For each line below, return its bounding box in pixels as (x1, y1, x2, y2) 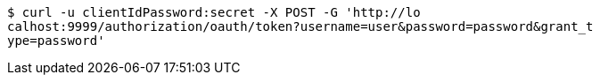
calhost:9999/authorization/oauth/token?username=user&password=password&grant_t (7, 19, 594, 34)
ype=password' (7, 34, 105, 48)
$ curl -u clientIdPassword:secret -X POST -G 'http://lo (7, 5, 421, 19)
